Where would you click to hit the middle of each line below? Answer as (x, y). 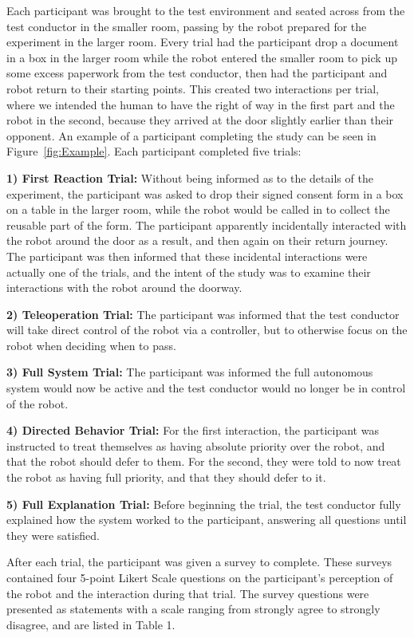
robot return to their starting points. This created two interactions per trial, (193, 88)
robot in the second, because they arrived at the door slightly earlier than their (200, 120)
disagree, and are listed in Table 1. (91, 624)
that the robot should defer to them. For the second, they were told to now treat (204, 461)
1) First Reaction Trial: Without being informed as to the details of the (190, 177)
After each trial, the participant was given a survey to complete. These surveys (199, 562)
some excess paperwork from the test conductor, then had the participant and (197, 73)
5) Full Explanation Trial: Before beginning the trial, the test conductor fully (204, 504)
